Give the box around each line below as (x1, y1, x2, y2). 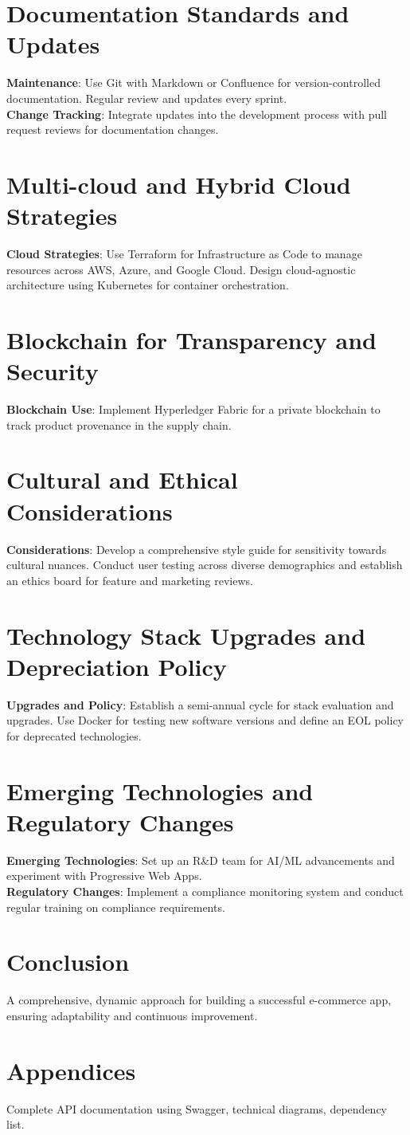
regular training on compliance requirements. (6, 898, 225, 915)
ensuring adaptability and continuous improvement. (6, 1007, 258, 1023)
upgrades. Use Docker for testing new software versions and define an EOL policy (6, 712, 404, 729)
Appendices (6, 1054, 136, 1086)
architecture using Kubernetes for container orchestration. (6, 277, 289, 293)
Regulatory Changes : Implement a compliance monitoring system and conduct (6, 882, 404, 899)
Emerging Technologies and (6, 774, 314, 807)
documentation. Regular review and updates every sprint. (6, 89, 287, 106)
